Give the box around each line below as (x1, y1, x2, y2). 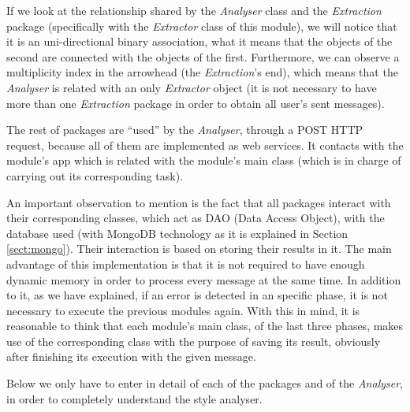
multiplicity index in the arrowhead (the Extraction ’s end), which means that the (6, 64, 398, 80)
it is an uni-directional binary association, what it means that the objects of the (6, 33, 393, 50)
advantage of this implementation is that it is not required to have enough (6, 255, 365, 272)
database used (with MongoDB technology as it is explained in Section (6, 225, 348, 241)
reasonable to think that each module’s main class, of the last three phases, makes (6, 317, 404, 334)
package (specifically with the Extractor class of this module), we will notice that (6, 17, 397, 34)
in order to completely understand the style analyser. (6, 390, 263, 406)
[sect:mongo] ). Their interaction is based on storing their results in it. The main (6, 240, 392, 257)
